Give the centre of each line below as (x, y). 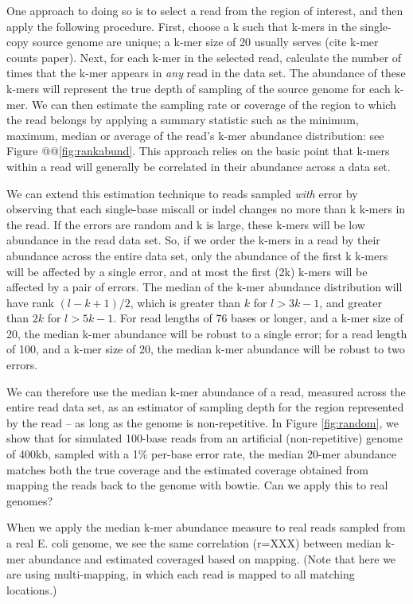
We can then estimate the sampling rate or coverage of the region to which (214, 104)
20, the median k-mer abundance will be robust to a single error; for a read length (207, 333)
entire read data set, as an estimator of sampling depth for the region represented (205, 407)
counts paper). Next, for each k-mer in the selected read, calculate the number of (204, 57)
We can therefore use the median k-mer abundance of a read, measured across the (206, 391)
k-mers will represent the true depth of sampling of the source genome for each (199, 88)
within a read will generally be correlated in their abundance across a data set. (199, 166)
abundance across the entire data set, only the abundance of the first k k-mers (197, 255)
